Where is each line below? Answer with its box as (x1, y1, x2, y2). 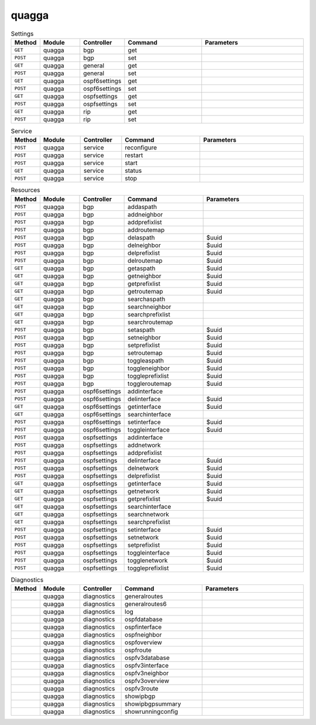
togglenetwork (128, 556, 168, 565)
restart (125, 151, 143, 159)
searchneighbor (128, 302, 171, 310)
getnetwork (128, 487, 160, 495)
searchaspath (128, 295, 166, 303)
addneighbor (128, 210, 163, 218)
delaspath (128, 233, 155, 241)
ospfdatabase (125, 615, 163, 624)
